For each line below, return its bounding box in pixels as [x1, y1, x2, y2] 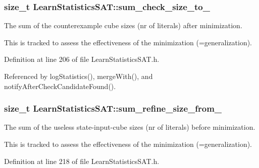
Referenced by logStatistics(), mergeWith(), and [4, 71, 153, 81]
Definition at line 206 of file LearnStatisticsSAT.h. [4, 54, 160, 64]
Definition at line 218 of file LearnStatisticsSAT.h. [4, 155, 160, 166]
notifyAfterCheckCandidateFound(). [4, 80, 116, 91]
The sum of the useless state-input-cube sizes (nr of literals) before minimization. [4, 122, 255, 132]
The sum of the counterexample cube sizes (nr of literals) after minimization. [4, 20, 242, 31]
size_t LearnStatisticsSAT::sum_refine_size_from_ [4, 102, 222, 115]
